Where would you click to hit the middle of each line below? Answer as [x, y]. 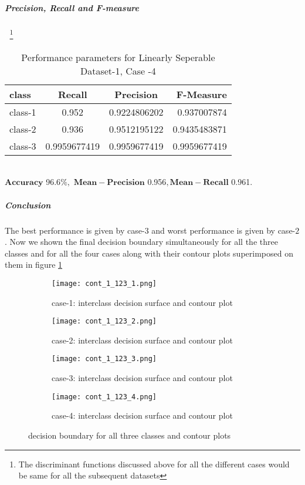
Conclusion [28, 205]
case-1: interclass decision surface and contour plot [142, 302]
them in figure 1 [34, 265]
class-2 [23, 129]
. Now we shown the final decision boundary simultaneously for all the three [141, 242]
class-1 [23, 112]
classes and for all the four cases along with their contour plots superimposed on [149, 253]
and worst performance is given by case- [223, 230]
